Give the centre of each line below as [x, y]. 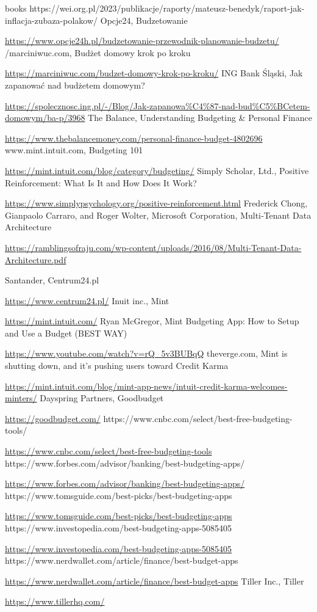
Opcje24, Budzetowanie [144, 20]
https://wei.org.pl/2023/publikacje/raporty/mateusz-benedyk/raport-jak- [167, 8]
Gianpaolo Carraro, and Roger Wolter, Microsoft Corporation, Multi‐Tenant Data [158, 215]
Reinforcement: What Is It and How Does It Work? [101, 182]
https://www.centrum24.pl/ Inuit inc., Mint [87, 300]
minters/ [21, 398]
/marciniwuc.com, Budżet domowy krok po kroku [98, 52]
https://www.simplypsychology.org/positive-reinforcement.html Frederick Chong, [156, 203]
